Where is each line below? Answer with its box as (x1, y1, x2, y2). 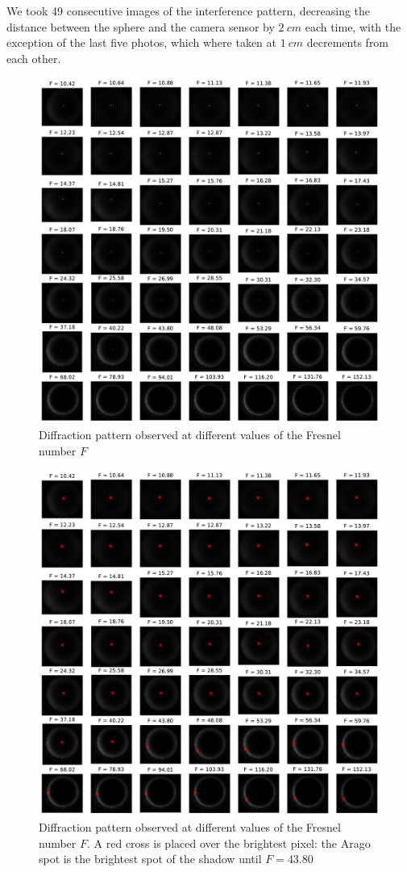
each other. (6, 49, 61, 66)
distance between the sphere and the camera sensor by (6, 18, 275, 35)
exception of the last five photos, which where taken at (6, 34, 277, 51)
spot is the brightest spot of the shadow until (39, 850, 262, 867)
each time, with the (305, 18, 401, 35)
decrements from (306, 34, 389, 51)
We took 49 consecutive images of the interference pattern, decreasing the (6, 2, 371, 19)
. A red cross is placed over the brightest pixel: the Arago (87, 834, 371, 851)
